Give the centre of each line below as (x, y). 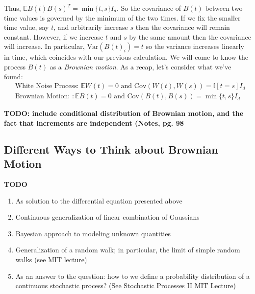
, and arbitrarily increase (91, 27)
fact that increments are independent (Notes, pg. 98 (94, 123)
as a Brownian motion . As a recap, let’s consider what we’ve (140, 66)
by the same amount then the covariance (190, 36)
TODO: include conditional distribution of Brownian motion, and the (124, 113)
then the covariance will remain (183, 27)
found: (13, 76)
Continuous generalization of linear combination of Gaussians (107, 217)
